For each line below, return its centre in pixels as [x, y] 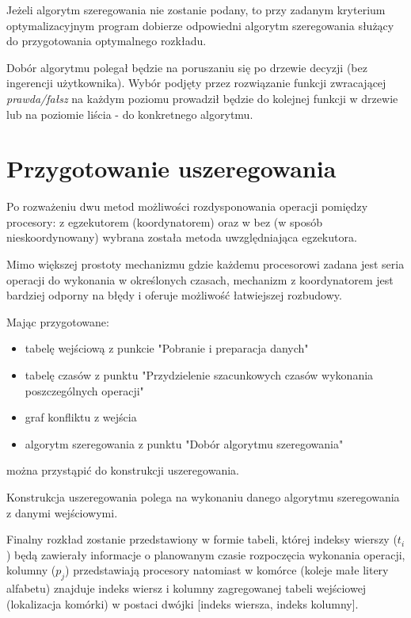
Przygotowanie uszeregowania [171, 168]
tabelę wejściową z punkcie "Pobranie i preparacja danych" [167, 348]
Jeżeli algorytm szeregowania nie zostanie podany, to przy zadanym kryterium [196, 10]
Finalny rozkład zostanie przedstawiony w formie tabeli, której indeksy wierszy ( [202, 539]
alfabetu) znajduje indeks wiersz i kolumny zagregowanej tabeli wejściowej [186, 588]
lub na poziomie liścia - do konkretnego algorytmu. [130, 114]
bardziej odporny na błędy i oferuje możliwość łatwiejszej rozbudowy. [174, 295]
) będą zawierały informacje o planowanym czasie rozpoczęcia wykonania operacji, [206, 554]
